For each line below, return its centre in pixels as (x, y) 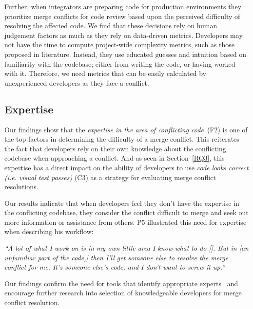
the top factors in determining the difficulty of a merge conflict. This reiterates (122, 139)
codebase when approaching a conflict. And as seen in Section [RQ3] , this (115, 158)
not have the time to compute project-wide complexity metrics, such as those (120, 45)
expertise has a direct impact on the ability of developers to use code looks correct (126, 167)
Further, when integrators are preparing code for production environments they (123, 6)
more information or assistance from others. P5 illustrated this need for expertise (126, 222)
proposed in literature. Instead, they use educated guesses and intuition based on (126, 54)
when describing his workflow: (49, 231)
